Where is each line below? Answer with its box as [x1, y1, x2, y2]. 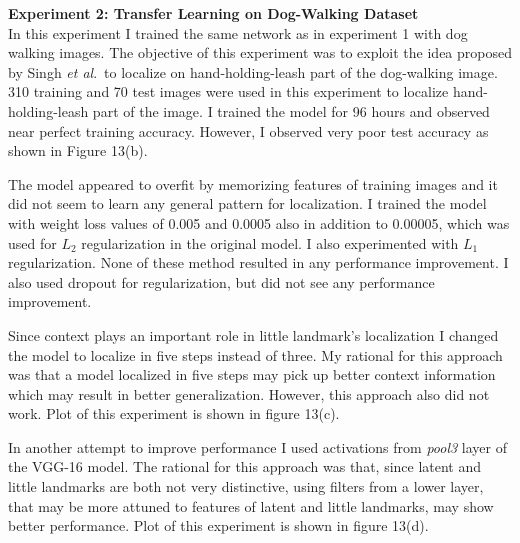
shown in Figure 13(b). [8, 140, 148, 161]
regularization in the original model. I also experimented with [81, 232, 459, 253]
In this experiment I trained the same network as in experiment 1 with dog [8, 22, 468, 43]
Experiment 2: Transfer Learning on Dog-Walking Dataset [8, 3, 419, 23]
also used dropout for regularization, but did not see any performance [8, 271, 435, 292]
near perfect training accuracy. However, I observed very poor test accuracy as [8, 120, 489, 141]
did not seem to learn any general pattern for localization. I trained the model [8, 193, 487, 214]
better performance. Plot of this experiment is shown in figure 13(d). [8, 515, 429, 536]
